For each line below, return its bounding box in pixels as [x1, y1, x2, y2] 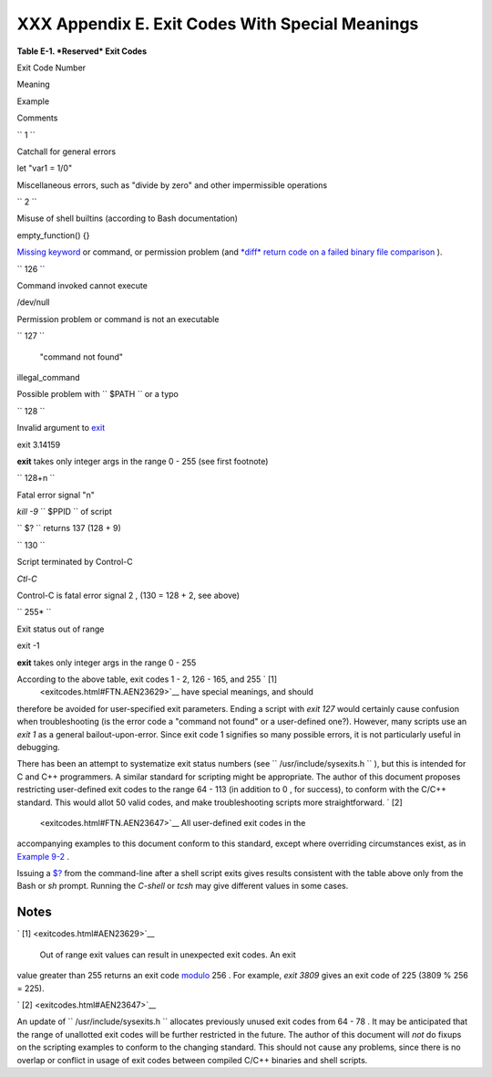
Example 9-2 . [16, 851, 70, 862]
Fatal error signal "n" [16, 489, 96, 500]
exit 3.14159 [16, 439, 61, 450]
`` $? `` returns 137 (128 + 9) [16, 523, 122, 534]
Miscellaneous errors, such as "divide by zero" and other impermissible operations [16, 179, 328, 191]
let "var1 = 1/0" [16, 162, 73, 173]
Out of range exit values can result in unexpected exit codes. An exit [39, 949, 296, 960]
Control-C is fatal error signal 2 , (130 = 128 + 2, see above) [16, 590, 241, 601]
